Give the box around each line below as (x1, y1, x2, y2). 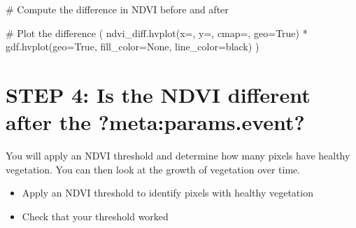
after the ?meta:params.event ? (6, 108, 305, 136)
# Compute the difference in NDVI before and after (6, 2, 229, 16)
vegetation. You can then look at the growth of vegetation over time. (6, 162, 301, 176)
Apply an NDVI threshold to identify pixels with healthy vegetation (22, 185, 313, 200)
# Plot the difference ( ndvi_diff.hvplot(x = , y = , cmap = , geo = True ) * (6, 25, 308, 40)
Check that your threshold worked (22, 208, 169, 223)
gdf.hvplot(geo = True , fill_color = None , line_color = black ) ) (6, 39, 259, 54)
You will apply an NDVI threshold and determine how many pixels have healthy (6, 148, 350, 163)
